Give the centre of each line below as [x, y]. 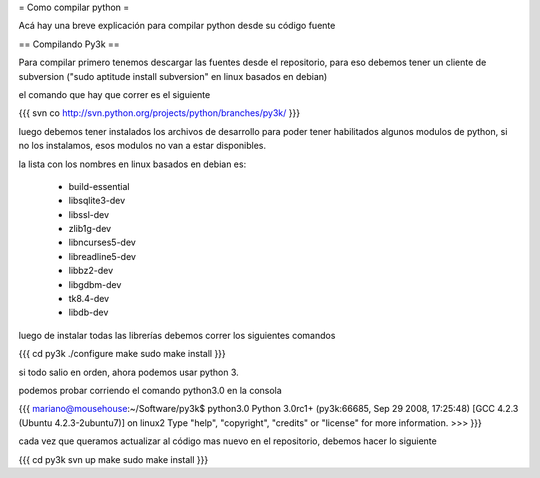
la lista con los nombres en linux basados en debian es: [132, 164]
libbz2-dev [91, 271]
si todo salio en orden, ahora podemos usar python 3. [128, 372]
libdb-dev [88, 312]
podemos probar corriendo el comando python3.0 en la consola [150, 390]
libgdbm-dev [95, 284]
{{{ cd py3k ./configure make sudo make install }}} [122, 354]
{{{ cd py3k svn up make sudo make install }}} [113, 459]
